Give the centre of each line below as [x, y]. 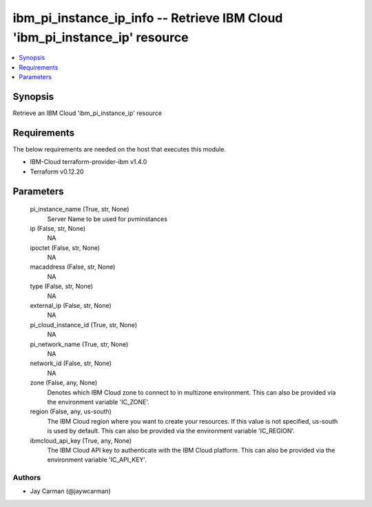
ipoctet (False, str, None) [65, 247]
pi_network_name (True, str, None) [79, 344]
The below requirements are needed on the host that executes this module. [120, 149]
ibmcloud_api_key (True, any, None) [81, 440]
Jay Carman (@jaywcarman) [71, 491]
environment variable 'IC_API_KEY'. [97, 460]
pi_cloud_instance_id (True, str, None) [84, 324]
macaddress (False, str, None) [73, 267]
